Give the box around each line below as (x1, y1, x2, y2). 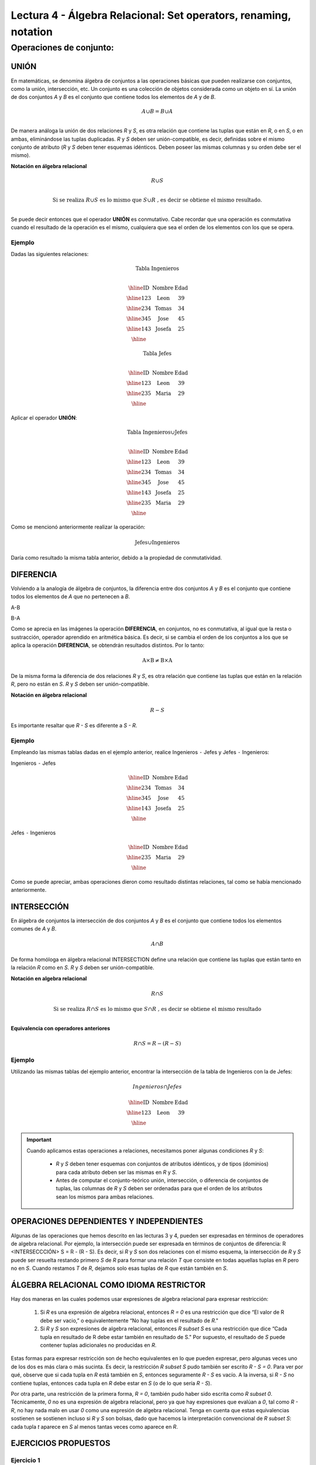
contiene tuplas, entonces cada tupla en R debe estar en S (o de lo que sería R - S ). (11, 1379, 212, 1386)
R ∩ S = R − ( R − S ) (133, 1040, 181, 1047)
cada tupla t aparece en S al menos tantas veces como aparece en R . (11, 1423, 178, 1430)
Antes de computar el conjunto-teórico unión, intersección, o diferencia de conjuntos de (56, 1177, 269, 1184)
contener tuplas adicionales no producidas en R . (40, 1342, 157, 1348)
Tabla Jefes (143, 350, 172, 357)
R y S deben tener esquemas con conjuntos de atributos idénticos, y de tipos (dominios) (56, 1160, 269, 1167)
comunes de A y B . (11, 925, 57, 932)
